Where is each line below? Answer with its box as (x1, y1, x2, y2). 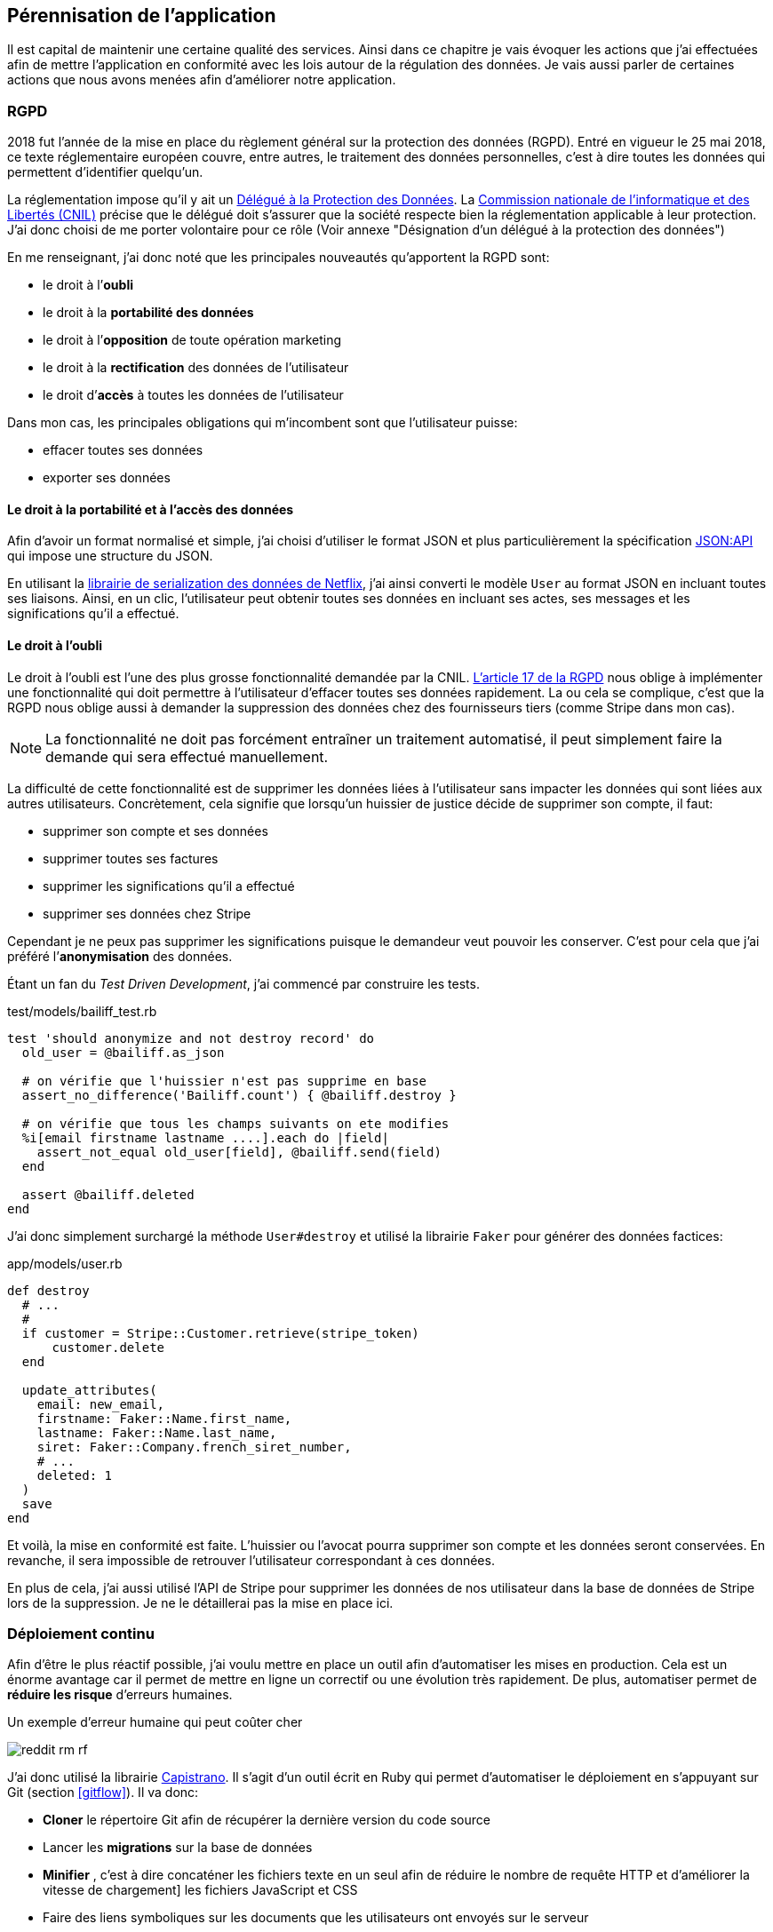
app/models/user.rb (7, 1255, 123, 1271)
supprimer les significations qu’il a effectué (43, 878, 295, 894)
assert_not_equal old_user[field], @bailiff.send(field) (36, 1144, 442, 1159)
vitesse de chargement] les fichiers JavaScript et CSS (43, 1882, 358, 1898)
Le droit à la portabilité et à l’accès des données (7, 501, 294, 517)
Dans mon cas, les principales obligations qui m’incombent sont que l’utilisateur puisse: (7, 415, 518, 431)
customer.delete (52, 1340, 165, 1355)
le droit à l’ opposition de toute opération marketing (43, 332, 342, 348)
